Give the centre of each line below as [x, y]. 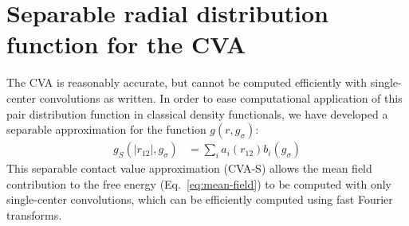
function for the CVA [126, 44]
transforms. [34, 214]
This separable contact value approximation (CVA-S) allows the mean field [189, 168]
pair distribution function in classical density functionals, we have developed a [197, 113]
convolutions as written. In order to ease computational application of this [221, 97]
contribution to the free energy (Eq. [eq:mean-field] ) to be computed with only [199, 183]
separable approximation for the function [106, 129]
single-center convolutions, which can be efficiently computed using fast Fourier [200, 199]
